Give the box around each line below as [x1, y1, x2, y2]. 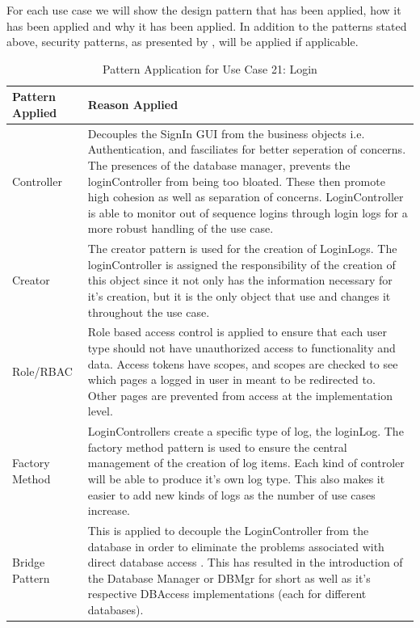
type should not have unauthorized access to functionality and [87, 339, 396, 356]
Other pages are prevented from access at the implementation [87, 386, 393, 403]
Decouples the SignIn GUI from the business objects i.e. [87, 124, 365, 141]
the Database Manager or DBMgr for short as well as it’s [87, 569, 371, 586]
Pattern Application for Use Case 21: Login [103, 60, 317, 77]
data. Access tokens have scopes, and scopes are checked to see [87, 355, 398, 372]
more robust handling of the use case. [87, 220, 274, 237]
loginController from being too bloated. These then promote [87, 172, 385, 189]
